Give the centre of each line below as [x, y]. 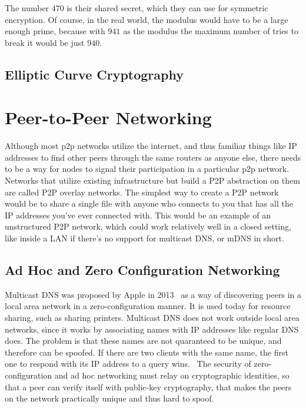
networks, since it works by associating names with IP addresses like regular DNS [152, 329]
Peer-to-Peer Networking [108, 117]
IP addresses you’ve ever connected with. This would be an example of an [138, 215]
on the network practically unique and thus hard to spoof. [109, 398]
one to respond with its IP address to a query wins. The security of [128, 364]
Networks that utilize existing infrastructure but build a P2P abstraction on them [152, 180]
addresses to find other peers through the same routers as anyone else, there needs [153, 157]
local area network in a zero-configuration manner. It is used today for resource [148, 306]
